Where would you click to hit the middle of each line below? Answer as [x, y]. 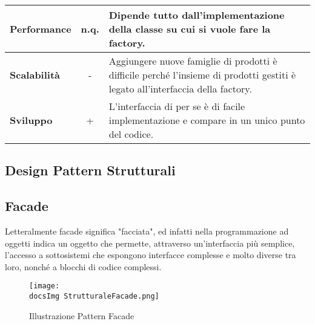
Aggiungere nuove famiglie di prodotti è [193, 61]
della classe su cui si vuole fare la [190, 29]
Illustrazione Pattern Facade [82, 315]
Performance [41, 29]
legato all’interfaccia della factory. [180, 89]
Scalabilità [35, 75]
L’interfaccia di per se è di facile [177, 106]
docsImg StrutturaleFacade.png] [94, 296]
